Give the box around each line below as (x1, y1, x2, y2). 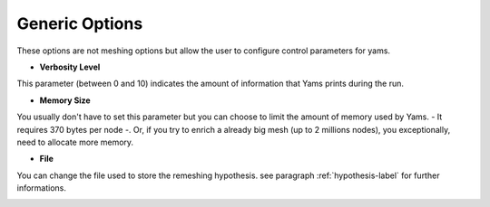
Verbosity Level (39, 61, 101, 72)
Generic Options (16, 14, 143, 33)
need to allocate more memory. (16, 136, 134, 147)
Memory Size (39, 95, 91, 106)
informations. (16, 183, 67, 193)
